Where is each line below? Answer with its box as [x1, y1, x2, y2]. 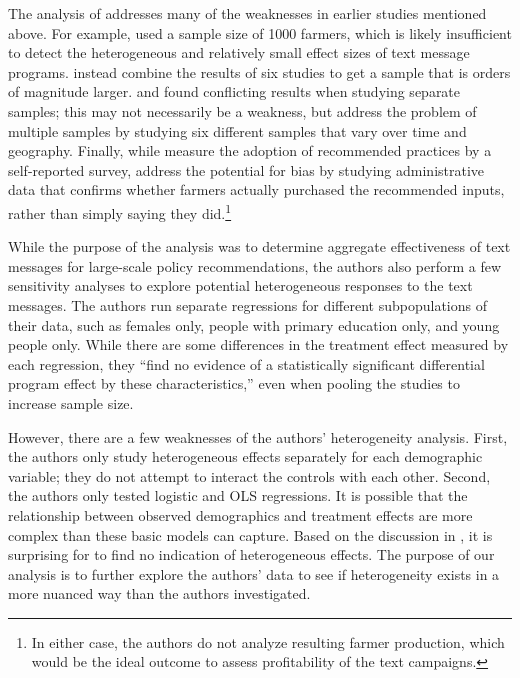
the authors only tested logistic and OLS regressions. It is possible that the [8, 485, 468, 506]
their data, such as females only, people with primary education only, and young [8, 314, 500, 335]
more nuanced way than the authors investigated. [8, 583, 311, 604]
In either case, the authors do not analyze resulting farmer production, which [31, 631, 505, 652]
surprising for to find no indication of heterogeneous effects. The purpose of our [8, 544, 495, 565]
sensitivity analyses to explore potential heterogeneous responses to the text [8, 275, 473, 296]
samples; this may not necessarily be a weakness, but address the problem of [8, 100, 477, 121]
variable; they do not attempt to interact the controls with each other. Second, [8, 465, 491, 486]
